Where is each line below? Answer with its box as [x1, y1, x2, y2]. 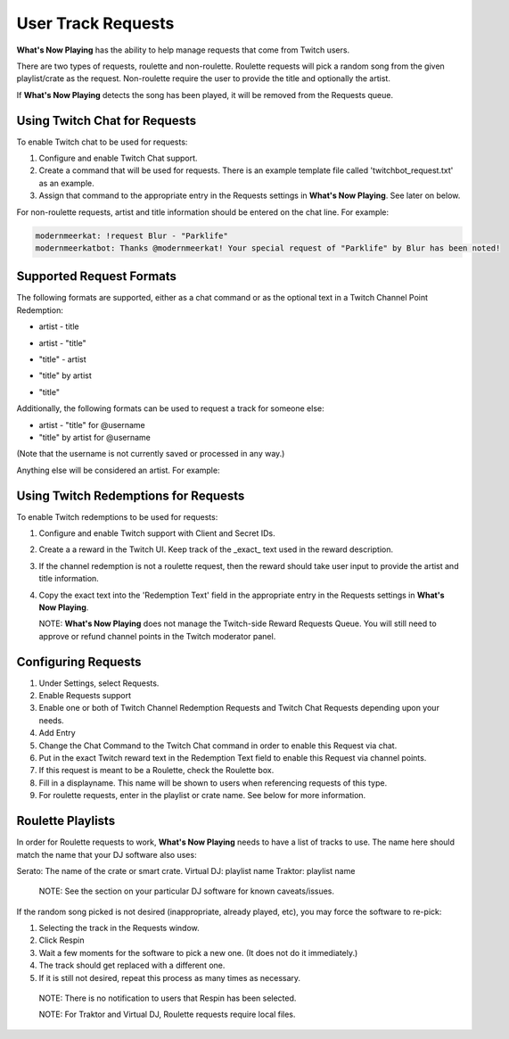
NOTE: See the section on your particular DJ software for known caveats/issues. [38, 886, 334, 896]
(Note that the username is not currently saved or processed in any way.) [16, 449, 285, 459]
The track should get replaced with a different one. [38, 960, 226, 971]
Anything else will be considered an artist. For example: [16, 465, 220, 475]
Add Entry [38, 728, 76, 738]
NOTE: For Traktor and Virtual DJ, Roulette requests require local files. [38, 1009, 296, 1020]
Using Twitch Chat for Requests [16, 112, 196, 128]
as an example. [38, 177, 95, 188]
